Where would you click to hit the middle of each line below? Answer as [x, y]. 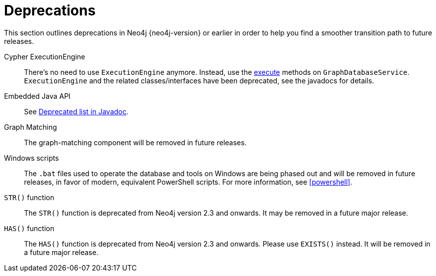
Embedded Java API [37, 96]
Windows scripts [31, 158]
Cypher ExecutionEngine [45, 56]
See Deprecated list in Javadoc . [76, 111]
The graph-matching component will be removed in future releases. [135, 142]
